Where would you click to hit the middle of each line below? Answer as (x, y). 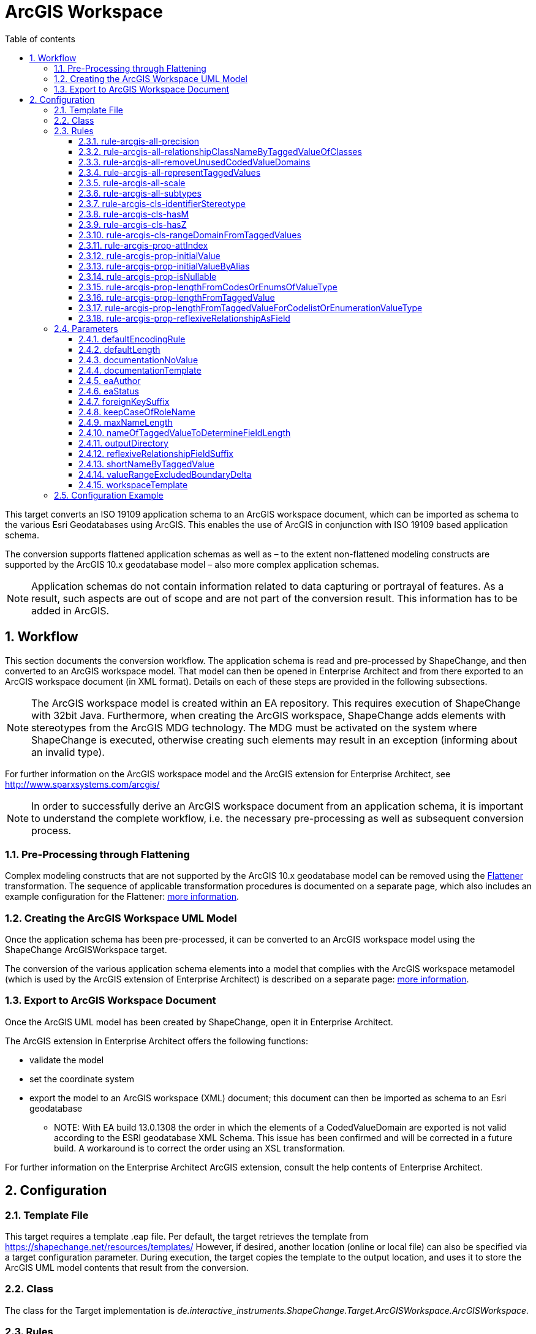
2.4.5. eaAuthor (110, 380)
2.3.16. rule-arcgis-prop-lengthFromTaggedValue (177, 297)
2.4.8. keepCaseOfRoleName (137, 412)
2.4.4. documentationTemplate (140, 370)
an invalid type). (68, 752)
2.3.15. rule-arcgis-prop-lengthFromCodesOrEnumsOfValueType (208, 287)
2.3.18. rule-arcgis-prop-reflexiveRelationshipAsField (184, 318)
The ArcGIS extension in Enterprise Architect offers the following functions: (157, 1041)
